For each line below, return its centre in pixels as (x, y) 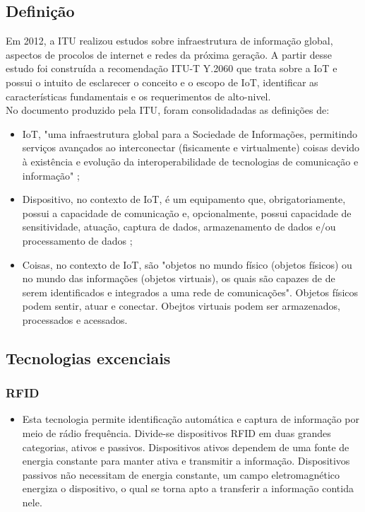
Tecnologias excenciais (88, 357)
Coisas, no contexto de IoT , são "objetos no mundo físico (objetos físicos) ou (187, 264)
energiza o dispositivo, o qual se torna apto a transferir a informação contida (188, 488)
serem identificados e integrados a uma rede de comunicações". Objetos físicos (190, 292)
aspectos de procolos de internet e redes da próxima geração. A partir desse (169, 54)
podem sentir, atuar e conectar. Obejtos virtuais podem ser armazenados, (181, 306)
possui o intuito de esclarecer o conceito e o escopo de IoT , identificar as (162, 82)
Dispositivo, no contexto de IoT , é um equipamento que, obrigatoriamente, (184, 199)
